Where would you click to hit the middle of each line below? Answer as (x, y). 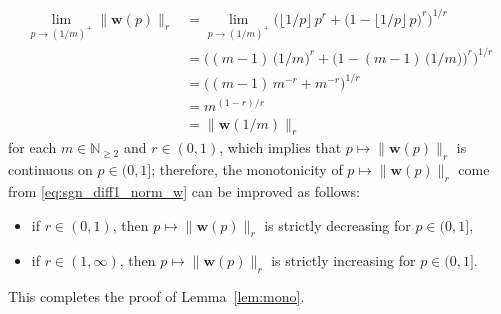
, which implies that (280, 147)
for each (32, 147)
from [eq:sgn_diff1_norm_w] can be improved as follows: (184, 190)
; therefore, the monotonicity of (247, 169)
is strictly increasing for (343, 260)
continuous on (50, 169)
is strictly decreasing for (337, 224)
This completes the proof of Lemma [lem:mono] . (156, 296)
